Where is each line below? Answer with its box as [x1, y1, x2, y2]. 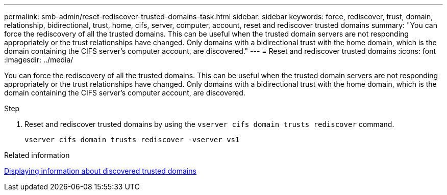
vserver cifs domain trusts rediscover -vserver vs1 [24, 136, 240, 144]
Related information [4, 151, 70, 159]
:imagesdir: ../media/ [4, 55, 73, 64]
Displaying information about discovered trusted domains [4, 167, 196, 175]
